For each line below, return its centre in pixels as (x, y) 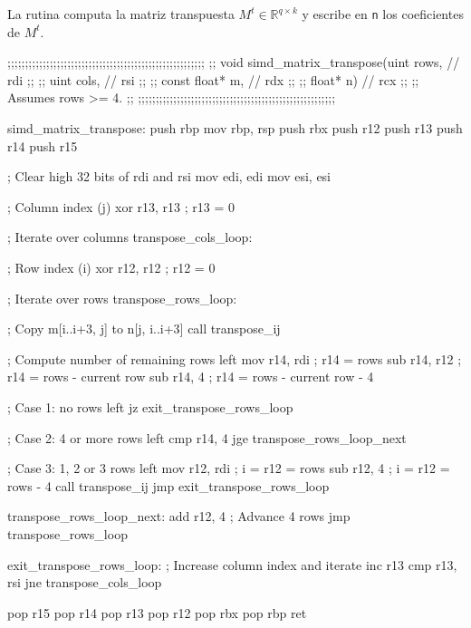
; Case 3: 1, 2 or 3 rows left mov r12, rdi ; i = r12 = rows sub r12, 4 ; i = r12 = (229, 468)
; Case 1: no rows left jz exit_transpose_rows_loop (150, 406)
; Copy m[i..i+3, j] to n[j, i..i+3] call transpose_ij (144, 328)
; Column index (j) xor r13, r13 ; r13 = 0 (121, 206)
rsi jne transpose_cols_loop (85, 582)
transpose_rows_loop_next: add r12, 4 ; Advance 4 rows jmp (179, 516)
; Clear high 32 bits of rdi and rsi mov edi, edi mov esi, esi (169, 176)
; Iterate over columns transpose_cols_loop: (130, 237)
